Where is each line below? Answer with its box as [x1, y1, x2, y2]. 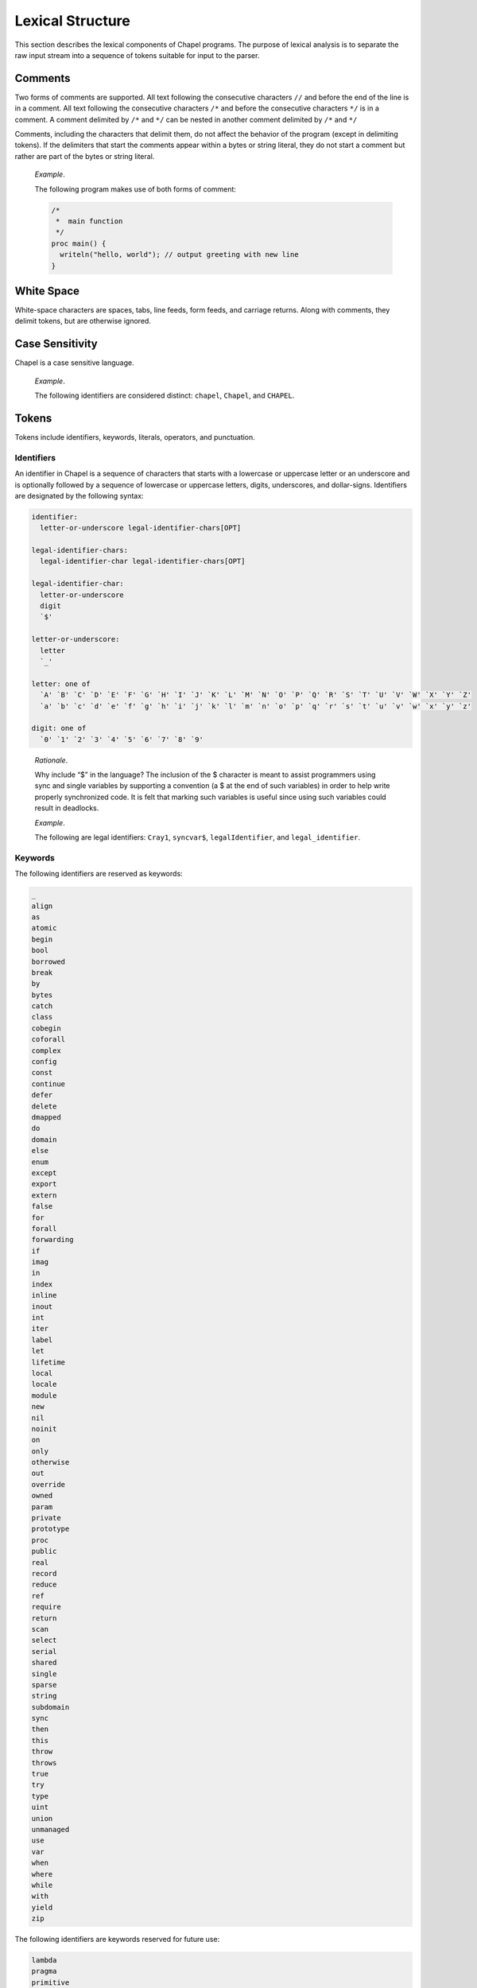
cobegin [31, 1023, 61, 1033]
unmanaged [31, 1825, 70, 1834]
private [31, 1513, 61, 1523]
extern [31, 1190, 57, 1200]
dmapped [31, 1112, 61, 1121]
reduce [31, 1580, 57, 1590]
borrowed [31, 957, 66, 966]
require [31, 1602, 61, 1612]
